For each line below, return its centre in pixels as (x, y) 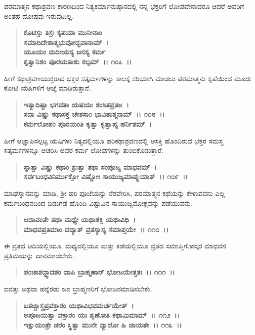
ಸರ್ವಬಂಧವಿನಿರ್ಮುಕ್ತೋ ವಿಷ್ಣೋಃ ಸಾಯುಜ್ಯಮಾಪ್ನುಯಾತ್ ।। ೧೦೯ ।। (106, 176)
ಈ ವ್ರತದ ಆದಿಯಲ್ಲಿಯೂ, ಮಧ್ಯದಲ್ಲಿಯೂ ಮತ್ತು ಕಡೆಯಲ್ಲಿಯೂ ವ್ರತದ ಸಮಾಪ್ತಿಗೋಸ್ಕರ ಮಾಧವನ (115, 246)
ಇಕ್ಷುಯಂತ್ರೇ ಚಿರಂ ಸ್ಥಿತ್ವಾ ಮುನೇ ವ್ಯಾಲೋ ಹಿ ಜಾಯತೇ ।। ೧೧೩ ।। (103, 324)
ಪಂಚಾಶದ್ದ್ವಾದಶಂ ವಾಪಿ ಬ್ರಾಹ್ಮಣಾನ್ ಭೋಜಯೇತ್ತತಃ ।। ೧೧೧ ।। (99, 272)
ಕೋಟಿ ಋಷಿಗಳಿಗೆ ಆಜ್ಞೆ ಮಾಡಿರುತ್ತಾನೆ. (48, 88)
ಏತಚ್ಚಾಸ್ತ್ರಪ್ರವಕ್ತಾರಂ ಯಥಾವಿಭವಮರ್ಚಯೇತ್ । (79, 305)
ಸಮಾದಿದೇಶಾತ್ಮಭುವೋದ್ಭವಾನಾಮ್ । (66, 42)
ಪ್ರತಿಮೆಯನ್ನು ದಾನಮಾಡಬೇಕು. (39, 255)
